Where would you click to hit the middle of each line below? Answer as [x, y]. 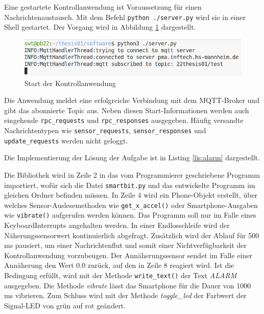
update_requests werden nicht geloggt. [66, 140]
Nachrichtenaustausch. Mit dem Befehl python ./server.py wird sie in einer [125, 17]
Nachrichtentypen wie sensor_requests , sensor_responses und [105, 130]
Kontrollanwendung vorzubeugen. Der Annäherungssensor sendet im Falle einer [128, 255]
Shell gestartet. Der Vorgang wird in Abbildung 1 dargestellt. [100, 27]
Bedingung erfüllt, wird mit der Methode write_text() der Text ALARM [121, 275]
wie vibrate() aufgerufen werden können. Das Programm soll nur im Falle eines [130, 215]
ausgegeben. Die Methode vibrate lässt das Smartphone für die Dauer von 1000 [128, 285]
